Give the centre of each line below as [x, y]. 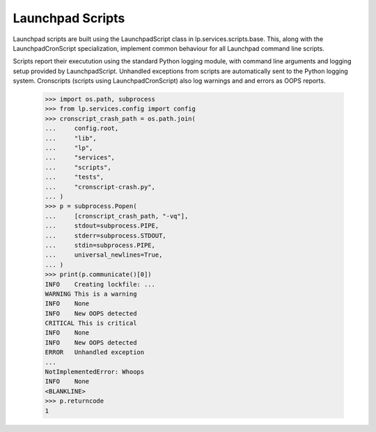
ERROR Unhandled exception [95, 352]
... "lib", [71, 138]
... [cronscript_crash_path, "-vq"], [117, 216]
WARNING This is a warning [91, 294]
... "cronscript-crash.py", [100, 187]
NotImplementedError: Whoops [95, 372]
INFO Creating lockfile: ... [100, 284]
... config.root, [82, 128]
